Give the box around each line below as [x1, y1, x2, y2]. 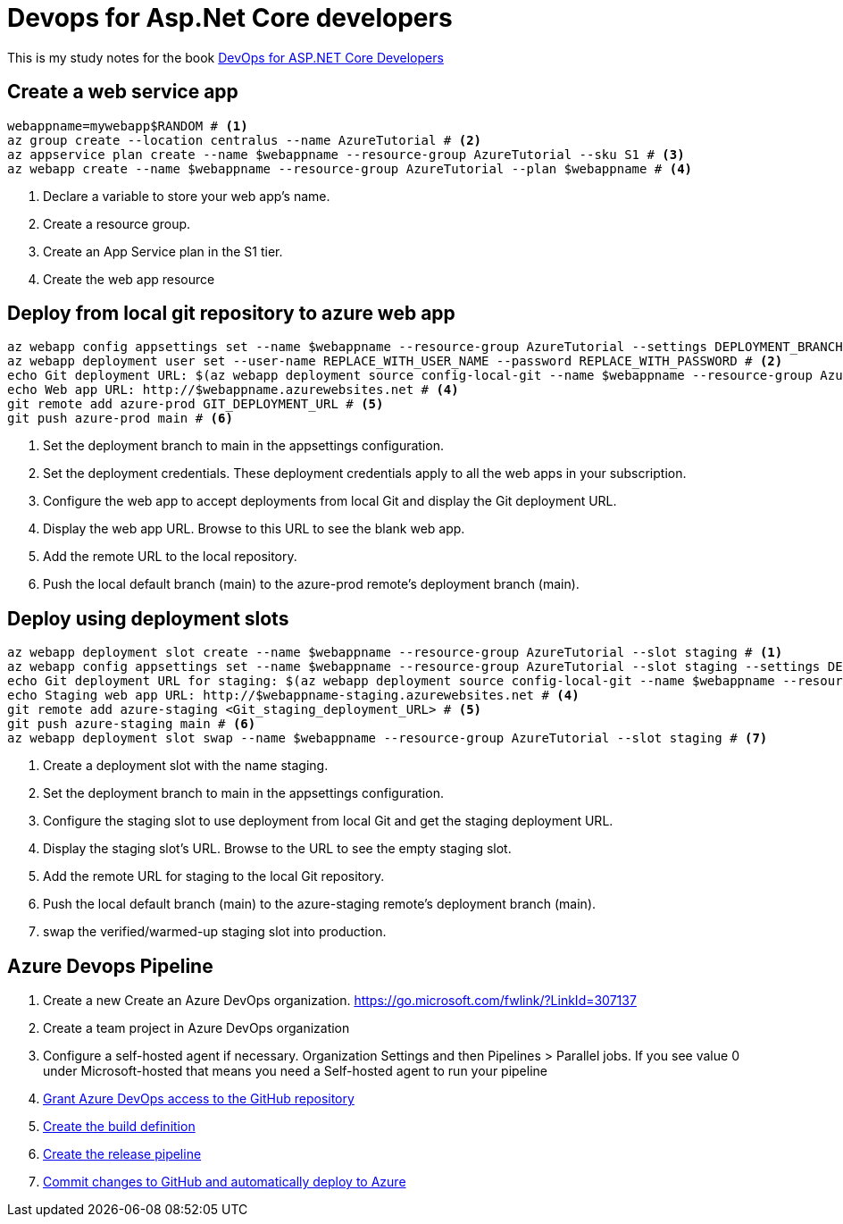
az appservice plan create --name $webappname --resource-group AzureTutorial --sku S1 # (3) [7, 147, 685, 162]
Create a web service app [7, 80, 238, 104]
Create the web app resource [43, 271, 215, 287]
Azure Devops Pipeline [7, 954, 213, 977]
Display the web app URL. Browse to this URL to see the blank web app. [43, 521, 465, 537]
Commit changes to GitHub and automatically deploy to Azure [43, 1174, 406, 1190]
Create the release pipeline [43, 1146, 202, 1162]
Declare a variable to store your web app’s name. [43, 188, 330, 204]
